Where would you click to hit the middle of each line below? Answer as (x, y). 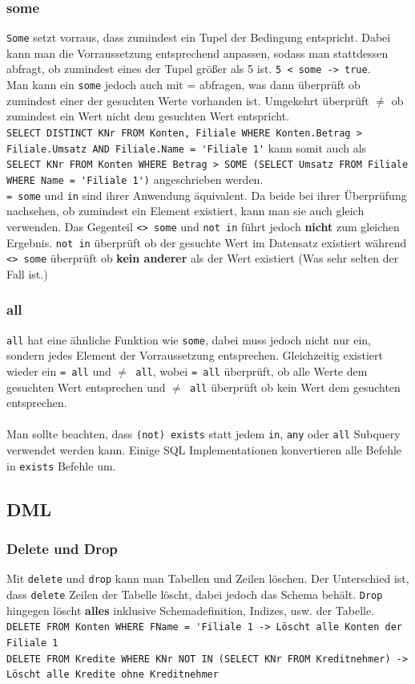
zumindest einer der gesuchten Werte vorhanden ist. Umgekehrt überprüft (188, 100)
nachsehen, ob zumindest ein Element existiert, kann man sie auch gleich (185, 211)
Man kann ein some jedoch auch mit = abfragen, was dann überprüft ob (183, 85)
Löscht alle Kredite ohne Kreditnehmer (113, 675)
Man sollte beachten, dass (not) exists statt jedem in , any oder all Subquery (203, 434)
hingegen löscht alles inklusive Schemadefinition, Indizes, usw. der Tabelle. (191, 610)
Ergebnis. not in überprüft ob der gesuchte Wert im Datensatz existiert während (207, 242)
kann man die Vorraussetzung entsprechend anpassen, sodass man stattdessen (197, 53)
